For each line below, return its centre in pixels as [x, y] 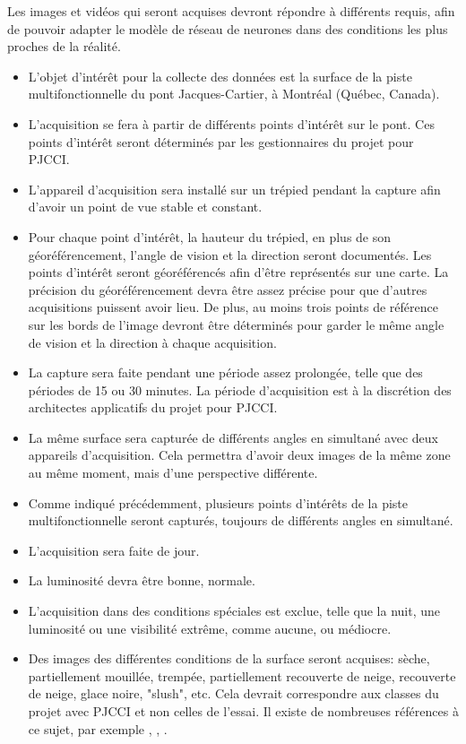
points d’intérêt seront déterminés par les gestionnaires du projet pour [221, 141]
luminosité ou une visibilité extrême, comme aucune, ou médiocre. [210, 628]
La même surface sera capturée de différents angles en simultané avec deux [233, 437]
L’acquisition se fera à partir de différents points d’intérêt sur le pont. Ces [231, 123]
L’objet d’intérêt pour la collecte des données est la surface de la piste [220, 76]
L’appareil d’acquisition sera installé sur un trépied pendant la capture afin [234, 189]
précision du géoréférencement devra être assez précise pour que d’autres [228, 289]
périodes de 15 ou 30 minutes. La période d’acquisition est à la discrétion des [240, 389]
